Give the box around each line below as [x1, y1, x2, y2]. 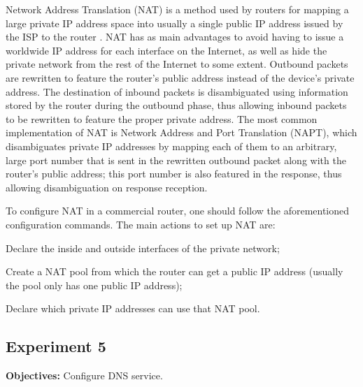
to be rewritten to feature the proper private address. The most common [6, 111, 318, 126]
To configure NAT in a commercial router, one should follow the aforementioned [6, 203, 350, 218]
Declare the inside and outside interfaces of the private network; [6, 240, 280, 255]
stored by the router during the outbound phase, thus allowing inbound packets [6, 98, 347, 112]
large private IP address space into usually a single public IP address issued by [6, 15, 343, 30]
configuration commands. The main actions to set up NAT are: [6, 217, 276, 231]
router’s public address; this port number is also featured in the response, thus [6, 166, 342, 181]
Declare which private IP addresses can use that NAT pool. [6, 301, 260, 316]
